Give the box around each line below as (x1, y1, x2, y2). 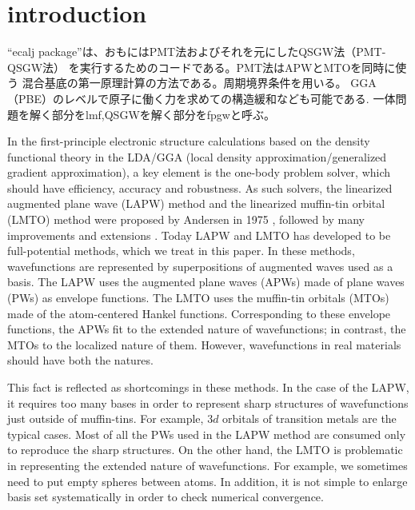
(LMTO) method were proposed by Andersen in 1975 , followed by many (7, 211, 365, 228)
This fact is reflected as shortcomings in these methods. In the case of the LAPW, (7, 379, 409, 395)
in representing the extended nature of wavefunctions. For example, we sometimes (7, 456, 408, 473)
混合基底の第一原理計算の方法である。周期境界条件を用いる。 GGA (22, 74, 377, 91)
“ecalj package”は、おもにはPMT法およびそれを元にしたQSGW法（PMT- (7, 43, 386, 60)
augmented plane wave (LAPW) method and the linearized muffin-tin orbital (7, 195, 385, 212)
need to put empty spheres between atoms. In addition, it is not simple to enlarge (7, 472, 408, 489)
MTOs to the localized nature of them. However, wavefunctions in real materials (7, 336, 401, 353)
